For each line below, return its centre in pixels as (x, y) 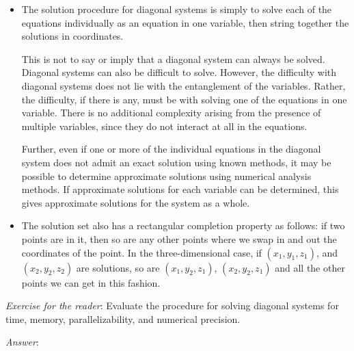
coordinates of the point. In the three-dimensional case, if (141, 252)
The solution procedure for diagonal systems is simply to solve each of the (177, 9)
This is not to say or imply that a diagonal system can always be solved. (173, 58)
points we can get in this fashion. (91, 282)
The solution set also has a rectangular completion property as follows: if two (183, 225)
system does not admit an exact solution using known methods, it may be (176, 162)
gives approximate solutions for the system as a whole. (136, 202)
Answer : (22, 342)
